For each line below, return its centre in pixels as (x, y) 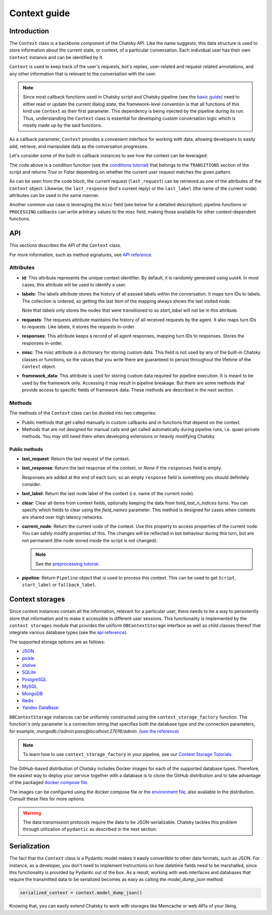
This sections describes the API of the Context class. (65, 246)
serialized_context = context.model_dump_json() (81, 893)
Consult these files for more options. (47, 799)
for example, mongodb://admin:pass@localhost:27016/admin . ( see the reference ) (94, 731)
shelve (29, 665)
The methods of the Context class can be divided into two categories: (83, 413)
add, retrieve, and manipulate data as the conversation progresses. (79, 146)
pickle (28, 658)
